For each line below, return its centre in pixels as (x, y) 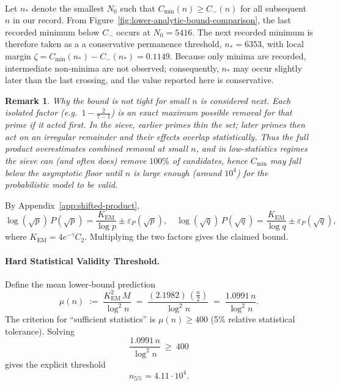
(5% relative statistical (253, 319)
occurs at (133, 32)
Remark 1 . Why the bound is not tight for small (97, 100)
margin (18, 55)
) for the (252, 172)
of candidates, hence (210, 160)
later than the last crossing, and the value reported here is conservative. (139, 80)
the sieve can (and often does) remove (76, 160)
